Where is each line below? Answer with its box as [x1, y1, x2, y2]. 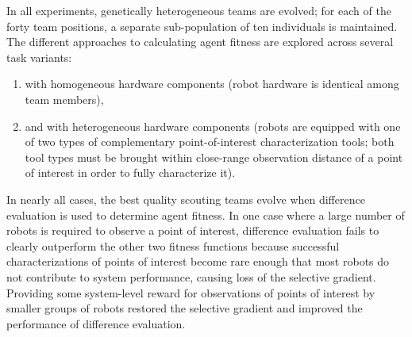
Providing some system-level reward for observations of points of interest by [6, 284, 375, 301]
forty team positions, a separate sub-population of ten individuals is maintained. [6, 17, 398, 34]
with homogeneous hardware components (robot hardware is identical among [25, 75, 399, 92]
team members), [25, 90, 104, 107]
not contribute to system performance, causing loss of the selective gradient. [6, 268, 376, 285]
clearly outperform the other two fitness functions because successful [6, 237, 340, 254]
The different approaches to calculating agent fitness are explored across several [6, 33, 394, 50]
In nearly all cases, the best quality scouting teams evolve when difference [6, 190, 365, 207]
